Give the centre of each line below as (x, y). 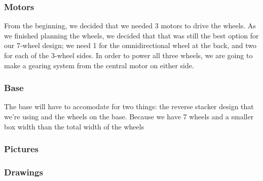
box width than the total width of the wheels (74, 126)
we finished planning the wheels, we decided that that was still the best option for (131, 35)
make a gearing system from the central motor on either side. (99, 65)
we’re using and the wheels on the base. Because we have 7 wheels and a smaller (129, 116)
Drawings (24, 172)
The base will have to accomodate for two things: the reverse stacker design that (129, 106)
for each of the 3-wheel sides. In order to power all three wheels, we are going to (128, 55)
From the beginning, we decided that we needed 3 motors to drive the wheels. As (130, 26)
